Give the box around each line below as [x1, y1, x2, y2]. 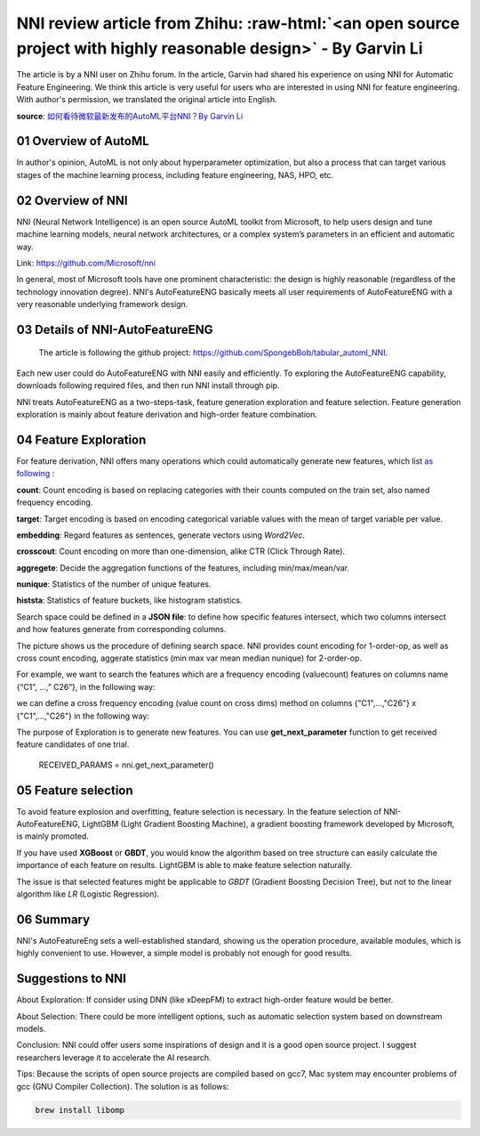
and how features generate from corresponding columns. [16, 624, 227, 635]
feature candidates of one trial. [16, 739, 130, 750]
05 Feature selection [16, 783, 133, 798]
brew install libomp [35, 1105, 124, 1115]
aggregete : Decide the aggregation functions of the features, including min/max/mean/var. [16, 562, 350, 573]
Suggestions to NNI [16, 971, 126, 986]
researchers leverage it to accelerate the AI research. [16, 1051, 212, 1063]
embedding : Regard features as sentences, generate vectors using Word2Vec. [16, 530, 306, 540]
